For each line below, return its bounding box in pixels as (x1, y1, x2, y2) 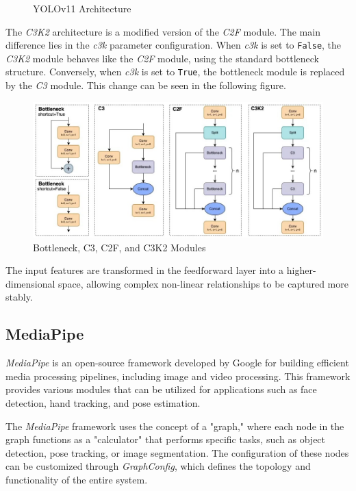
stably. (5, 290, 33, 304)
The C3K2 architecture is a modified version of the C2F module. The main (5, 24, 320, 38)
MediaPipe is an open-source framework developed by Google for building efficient (5, 355, 349, 370)
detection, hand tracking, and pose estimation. (5, 395, 201, 410)
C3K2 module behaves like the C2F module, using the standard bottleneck (5, 51, 320, 65)
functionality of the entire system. (5, 472, 148, 486)
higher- (286, 263, 316, 277)
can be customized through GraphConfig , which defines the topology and (5, 459, 311, 473)
